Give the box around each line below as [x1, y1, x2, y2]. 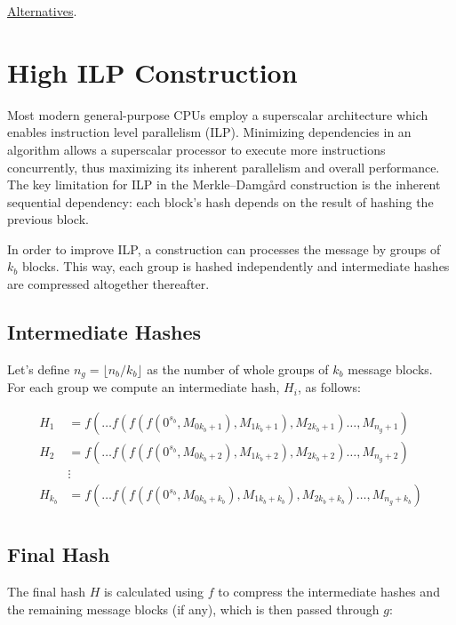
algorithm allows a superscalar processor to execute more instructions [7, 140, 386, 158]
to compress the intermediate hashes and [218, 582, 440, 601]
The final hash [7, 582, 85, 601]
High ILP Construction [7, 53, 298, 90]
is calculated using [103, 582, 204, 601]
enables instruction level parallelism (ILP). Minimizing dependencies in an [7, 123, 412, 141]
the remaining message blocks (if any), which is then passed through [7, 599, 380, 618]
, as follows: [297, 378, 361, 397]
